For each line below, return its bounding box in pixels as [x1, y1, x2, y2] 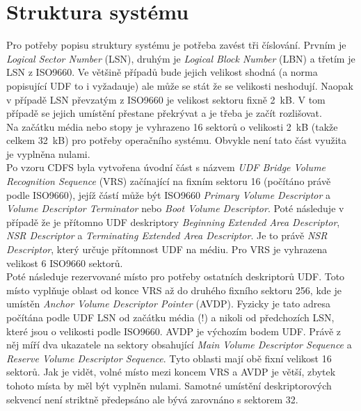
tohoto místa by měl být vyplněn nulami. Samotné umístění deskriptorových [6, 378, 332, 392]
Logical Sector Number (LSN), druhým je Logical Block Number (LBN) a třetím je [6, 51, 355, 65]
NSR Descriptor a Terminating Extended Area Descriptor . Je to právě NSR [6, 228, 328, 243]
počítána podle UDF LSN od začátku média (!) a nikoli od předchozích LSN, [6, 310, 335, 324]
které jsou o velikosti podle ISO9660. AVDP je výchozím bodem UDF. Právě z [6, 323, 342, 338]
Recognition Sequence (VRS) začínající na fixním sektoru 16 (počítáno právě [6, 174, 331, 188]
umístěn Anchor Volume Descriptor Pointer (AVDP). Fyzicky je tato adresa [6, 296, 331, 311]
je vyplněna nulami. [6, 146, 90, 161]
